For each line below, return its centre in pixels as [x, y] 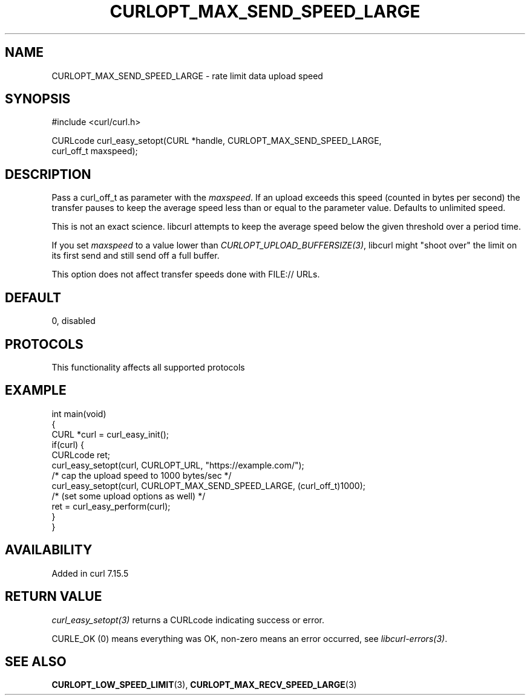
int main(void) [79, 413]
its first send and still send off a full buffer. [136, 256]
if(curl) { [68, 444]
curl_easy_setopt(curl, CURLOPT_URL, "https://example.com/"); [178, 465]
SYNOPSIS [38, 99]
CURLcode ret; [81, 455]
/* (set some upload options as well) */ [129, 496]
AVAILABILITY [49, 550]
